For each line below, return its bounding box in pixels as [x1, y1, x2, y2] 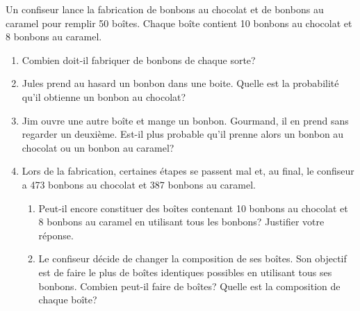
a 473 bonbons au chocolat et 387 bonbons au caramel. [22, 177, 256, 191]
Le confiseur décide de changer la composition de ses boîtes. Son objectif [38, 251, 347, 266]
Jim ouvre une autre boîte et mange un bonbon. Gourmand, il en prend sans [22, 113, 349, 127]
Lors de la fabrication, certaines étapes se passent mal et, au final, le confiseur [22, 164, 354, 178]
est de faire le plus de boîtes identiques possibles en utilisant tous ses [38, 264, 332, 279]
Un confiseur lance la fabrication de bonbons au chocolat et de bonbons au [6, 2, 324, 16]
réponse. [38, 228, 74, 242]
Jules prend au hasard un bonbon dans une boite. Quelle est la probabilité [22, 76, 339, 90]
